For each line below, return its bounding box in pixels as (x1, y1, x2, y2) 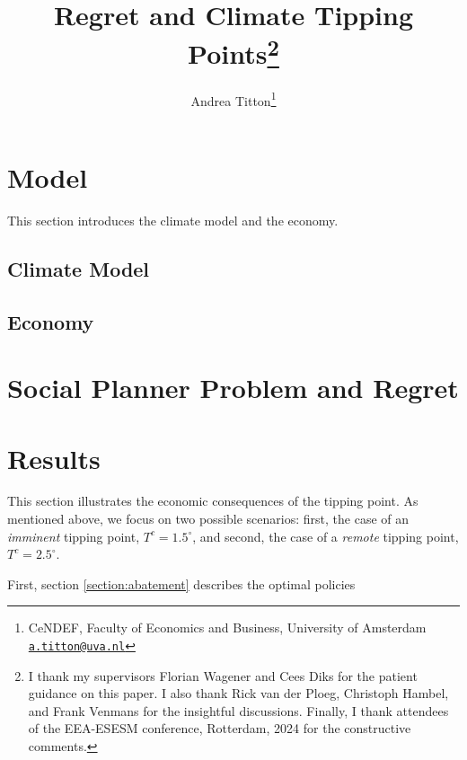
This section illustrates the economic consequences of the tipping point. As (7, 491, 419, 510)
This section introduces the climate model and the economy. (7, 210, 339, 229)
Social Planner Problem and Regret (7, 369, 459, 406)
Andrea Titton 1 (190, 88, 277, 110)
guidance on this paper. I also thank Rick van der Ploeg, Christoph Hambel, (28, 684, 449, 703)
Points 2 (188, 31, 279, 72)
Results (7, 439, 101, 476)
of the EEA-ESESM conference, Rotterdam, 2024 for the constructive (28, 719, 411, 738)
